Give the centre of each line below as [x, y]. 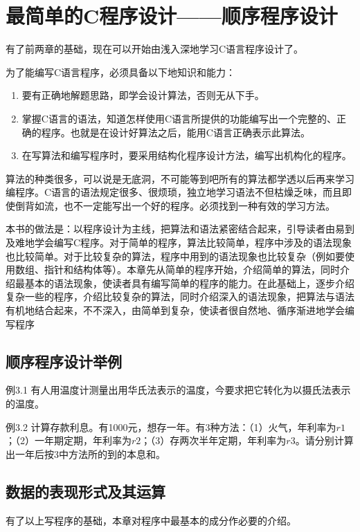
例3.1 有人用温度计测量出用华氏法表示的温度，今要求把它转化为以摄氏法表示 [178, 390]
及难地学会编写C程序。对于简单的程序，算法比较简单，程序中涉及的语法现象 [179, 242]
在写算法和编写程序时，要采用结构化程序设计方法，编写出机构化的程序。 [187, 155]
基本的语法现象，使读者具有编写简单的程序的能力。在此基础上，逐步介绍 [189, 283]
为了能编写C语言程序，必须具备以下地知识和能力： [121, 72]
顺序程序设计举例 [64, 361]
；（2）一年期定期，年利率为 [69, 440]
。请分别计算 [324, 440]
